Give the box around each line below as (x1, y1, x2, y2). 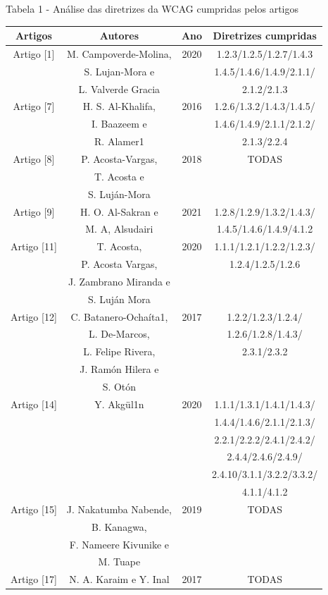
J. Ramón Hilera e (80, 362, 159, 376)
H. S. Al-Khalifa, (82, 99, 156, 114)
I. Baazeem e (92, 116, 147, 131)
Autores (99, 28, 139, 43)
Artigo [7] (13, 99, 55, 114)
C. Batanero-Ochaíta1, (70, 309, 168, 324)
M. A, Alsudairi (85, 221, 153, 236)
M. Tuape (98, 554, 141, 569)
